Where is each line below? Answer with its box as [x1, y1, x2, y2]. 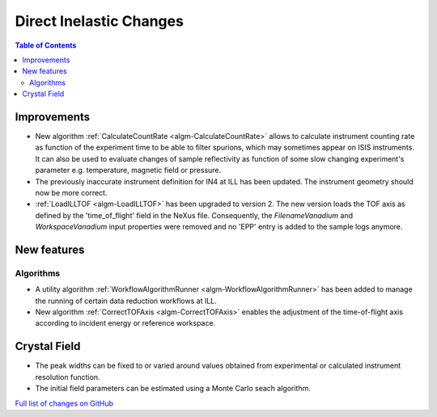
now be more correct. [35, 187, 108, 197]
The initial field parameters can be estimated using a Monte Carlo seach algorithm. [35, 384, 311, 394]
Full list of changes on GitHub [15, 398, 113, 408]
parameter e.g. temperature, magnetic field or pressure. [35, 166, 222, 175]
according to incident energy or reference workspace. [35, 318, 216, 328]
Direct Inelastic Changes [15, 12, 184, 30]
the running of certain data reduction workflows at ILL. [35, 296, 218, 305]
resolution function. [35, 372, 100, 381]
